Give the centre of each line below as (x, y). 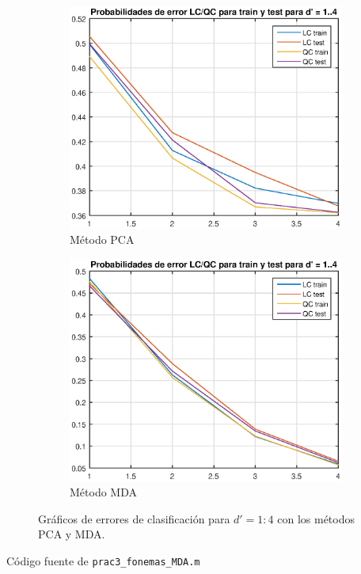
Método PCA (102, 239)
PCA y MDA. (72, 534)
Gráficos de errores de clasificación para (134, 518)
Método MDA (103, 492)
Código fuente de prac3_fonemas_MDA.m (103, 561)
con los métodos (316, 518)
